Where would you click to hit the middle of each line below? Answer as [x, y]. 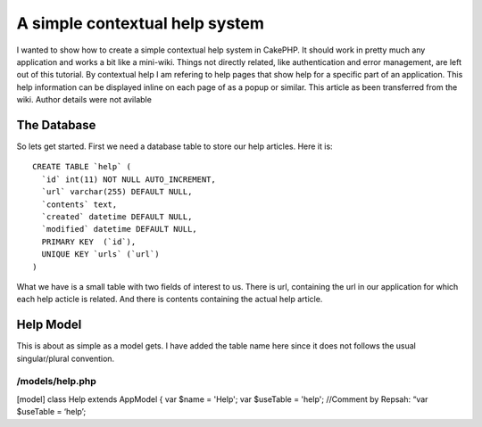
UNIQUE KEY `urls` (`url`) [100, 255]
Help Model [49, 325]
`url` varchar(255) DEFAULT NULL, [117, 192]
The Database [56, 125]
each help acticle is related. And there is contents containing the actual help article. [170, 300]
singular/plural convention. [66, 358]
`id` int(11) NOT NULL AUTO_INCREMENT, [129, 179]
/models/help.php [57, 382]
